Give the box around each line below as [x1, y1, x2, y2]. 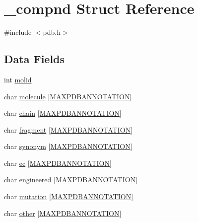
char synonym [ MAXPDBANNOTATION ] [4, 141, 132, 151]
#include [4, 27, 32, 37]
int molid [4, 74, 32, 84]
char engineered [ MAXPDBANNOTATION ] [4, 174, 138, 185]
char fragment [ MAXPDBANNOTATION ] [4, 124, 132, 135]
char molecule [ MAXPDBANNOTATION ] [4, 91, 132, 101]
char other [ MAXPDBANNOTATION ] [4, 208, 122, 218]
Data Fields [4, 51, 65, 67]
